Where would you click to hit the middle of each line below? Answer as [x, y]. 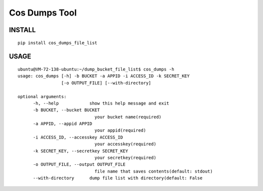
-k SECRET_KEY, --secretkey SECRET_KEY [81, 151]
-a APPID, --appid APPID [63, 124]
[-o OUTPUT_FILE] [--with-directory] [106, 83]
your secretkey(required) [125, 158]
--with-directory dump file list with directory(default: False [118, 178]
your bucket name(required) [128, 117]
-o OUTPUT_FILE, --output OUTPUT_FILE [79, 165]
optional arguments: [42, 96]
